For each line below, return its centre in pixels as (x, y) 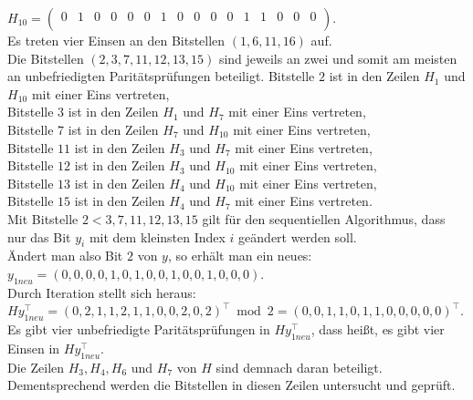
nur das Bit (39, 236)
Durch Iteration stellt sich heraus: (102, 292)
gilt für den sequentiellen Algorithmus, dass (324, 218)
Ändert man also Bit (65, 256)
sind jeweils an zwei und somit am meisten (338, 58)
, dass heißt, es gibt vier (378, 329)
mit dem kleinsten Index (157, 236)
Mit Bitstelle (43, 218)
